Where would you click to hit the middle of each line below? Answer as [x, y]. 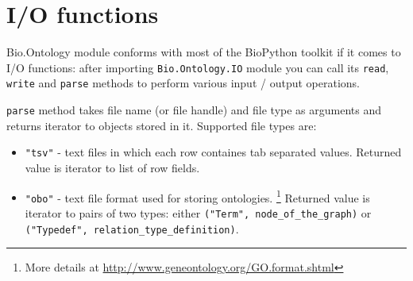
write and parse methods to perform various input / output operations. [183, 83]
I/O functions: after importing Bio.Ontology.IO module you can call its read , [198, 67]
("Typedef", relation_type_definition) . [132, 228]
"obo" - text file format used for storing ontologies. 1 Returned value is [197, 196]
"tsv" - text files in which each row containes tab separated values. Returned [213, 152]
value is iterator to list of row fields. [112, 167]
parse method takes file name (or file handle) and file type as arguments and [194, 110]
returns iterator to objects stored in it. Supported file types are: [162, 125]
